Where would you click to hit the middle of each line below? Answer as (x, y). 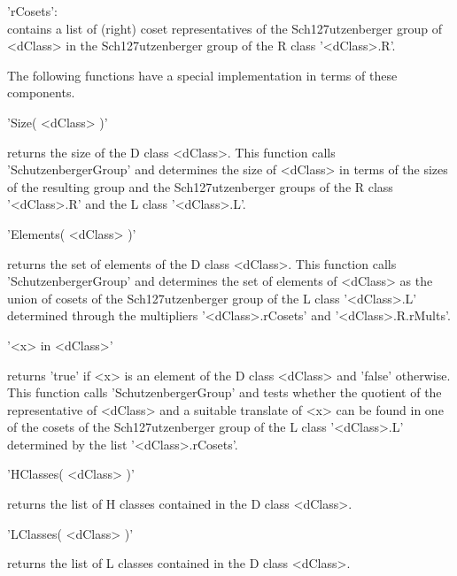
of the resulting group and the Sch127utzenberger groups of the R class (200, 186)
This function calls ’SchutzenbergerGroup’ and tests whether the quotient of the (225, 392)
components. (41, 92)
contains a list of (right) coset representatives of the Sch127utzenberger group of (225, 28)
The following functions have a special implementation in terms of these (202, 75)
